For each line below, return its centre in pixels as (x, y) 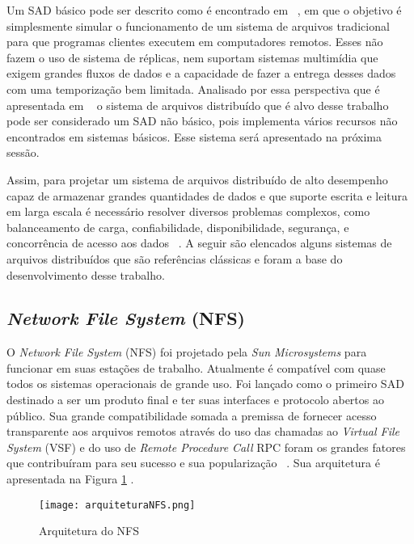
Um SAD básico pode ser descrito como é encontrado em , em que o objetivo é (204, 10)
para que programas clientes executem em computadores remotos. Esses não (195, 42)
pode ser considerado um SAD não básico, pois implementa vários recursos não (202, 121)
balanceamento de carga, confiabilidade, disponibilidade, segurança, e (178, 227)
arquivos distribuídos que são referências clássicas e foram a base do (175, 258)
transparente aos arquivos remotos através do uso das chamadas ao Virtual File (203, 431)
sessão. (23, 152)
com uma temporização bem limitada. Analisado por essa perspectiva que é (193, 89)
